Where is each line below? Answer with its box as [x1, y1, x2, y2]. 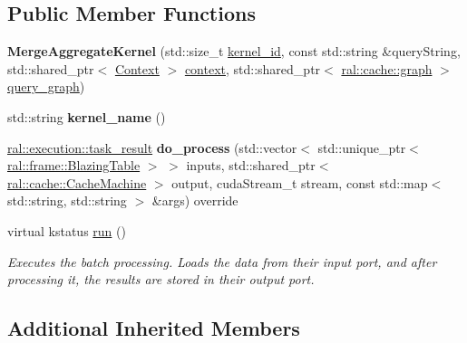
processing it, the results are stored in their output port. [7, 270, 315, 289]
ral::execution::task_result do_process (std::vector [7, 138, 297, 157]
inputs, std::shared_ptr [186, 156, 316, 175]
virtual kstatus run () [7, 221, 126, 240]
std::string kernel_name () [7, 107, 166, 126]
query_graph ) [7, 77, 85, 96]
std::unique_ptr [317, 138, 406, 157]
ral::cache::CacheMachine [7, 173, 147, 192]
